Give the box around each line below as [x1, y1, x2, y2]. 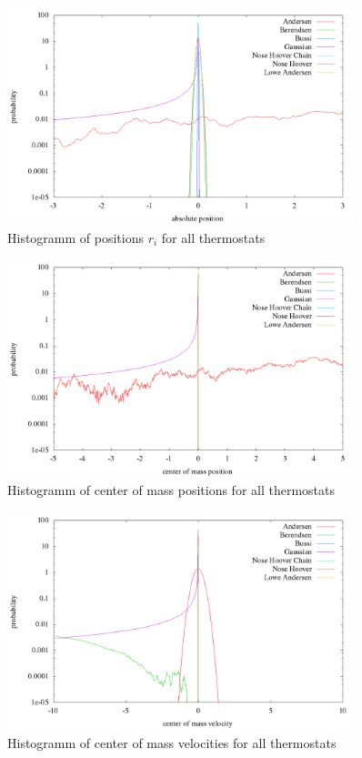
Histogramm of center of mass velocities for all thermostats [7, 733, 337, 752]
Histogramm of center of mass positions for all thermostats [7, 480, 335, 500]
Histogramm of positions [7, 227, 144, 247]
